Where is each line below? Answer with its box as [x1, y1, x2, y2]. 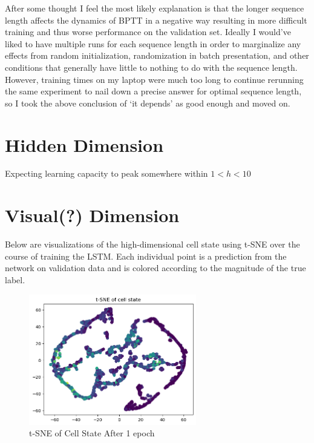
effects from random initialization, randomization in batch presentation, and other [5, 49, 309, 62]
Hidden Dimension [5, 132, 164, 157]
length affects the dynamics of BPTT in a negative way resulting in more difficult [5, 13, 307, 26]
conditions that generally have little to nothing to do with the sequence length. [5, 61, 298, 73]
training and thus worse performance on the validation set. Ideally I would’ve [5, 25, 291, 38]
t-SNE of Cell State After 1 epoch [29, 427, 155, 439]
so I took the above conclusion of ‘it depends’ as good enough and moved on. [5, 96, 290, 109]
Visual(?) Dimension [5, 203, 180, 228]
